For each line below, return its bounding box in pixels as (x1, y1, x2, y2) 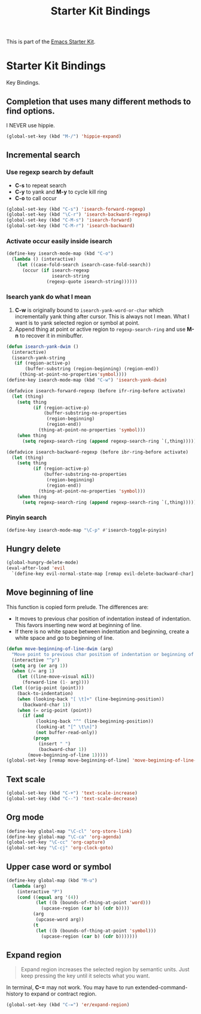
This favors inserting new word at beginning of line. (14, 621, 142, 628)
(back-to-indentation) (17, 690, 74, 696)
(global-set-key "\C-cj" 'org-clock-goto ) (6, 845, 114, 851)
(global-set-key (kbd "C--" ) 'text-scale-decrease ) (6, 795, 138, 801)
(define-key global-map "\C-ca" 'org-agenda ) (6, 834, 121, 840)
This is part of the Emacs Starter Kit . (6, 38, 96, 46)
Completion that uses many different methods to (6, 96, 191, 106)
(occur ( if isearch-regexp (22, 267, 90, 273)
